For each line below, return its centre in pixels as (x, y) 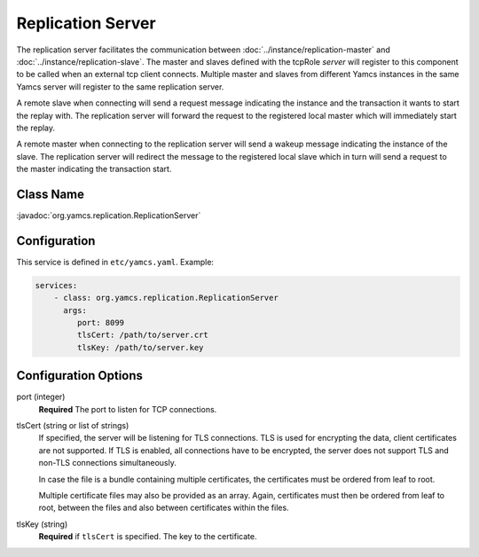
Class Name (50, 194)
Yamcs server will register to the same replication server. (120, 86)
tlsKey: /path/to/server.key (140, 347)
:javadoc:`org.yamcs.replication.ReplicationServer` (109, 215)
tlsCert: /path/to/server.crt (142, 335)
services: (56, 285)
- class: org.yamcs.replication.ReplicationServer (166, 298)
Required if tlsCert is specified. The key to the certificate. (148, 537)
